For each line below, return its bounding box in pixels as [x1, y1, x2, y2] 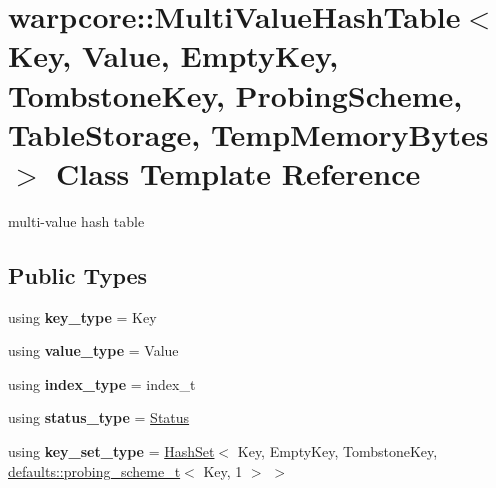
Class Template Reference [56, 152, 421, 193]
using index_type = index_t [8, 373, 196, 394]
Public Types [8, 259, 148, 290]
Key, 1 [203, 460, 243, 481]
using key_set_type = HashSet [8, 441, 215, 462]
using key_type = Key [8, 306, 157, 327]
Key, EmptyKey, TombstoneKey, [237, 441, 438, 462]
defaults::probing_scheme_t [8, 460, 181, 481]
